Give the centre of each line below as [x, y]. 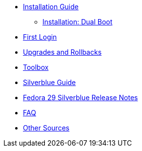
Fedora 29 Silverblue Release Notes [81, 97]
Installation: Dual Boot [78, 22]
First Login [40, 37]
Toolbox [36, 67]
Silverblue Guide [50, 82]
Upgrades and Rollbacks [62, 52]
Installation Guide [51, 7]
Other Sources [46, 128]
